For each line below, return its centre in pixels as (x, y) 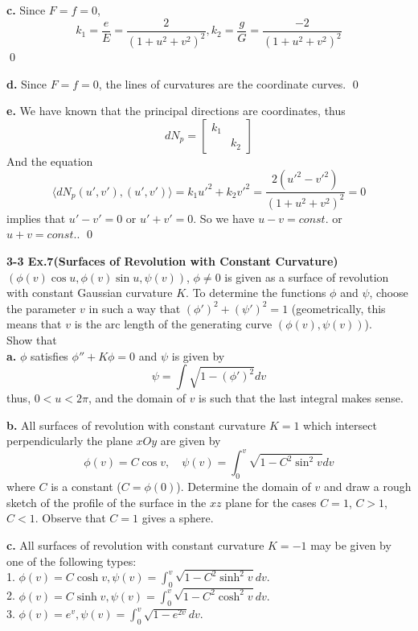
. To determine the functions (256, 293)
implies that (36, 218)
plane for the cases (271, 502)
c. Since (26, 10)
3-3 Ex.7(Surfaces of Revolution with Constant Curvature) (172, 260)
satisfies (49, 355)
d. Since (27, 83)
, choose (389, 293)
